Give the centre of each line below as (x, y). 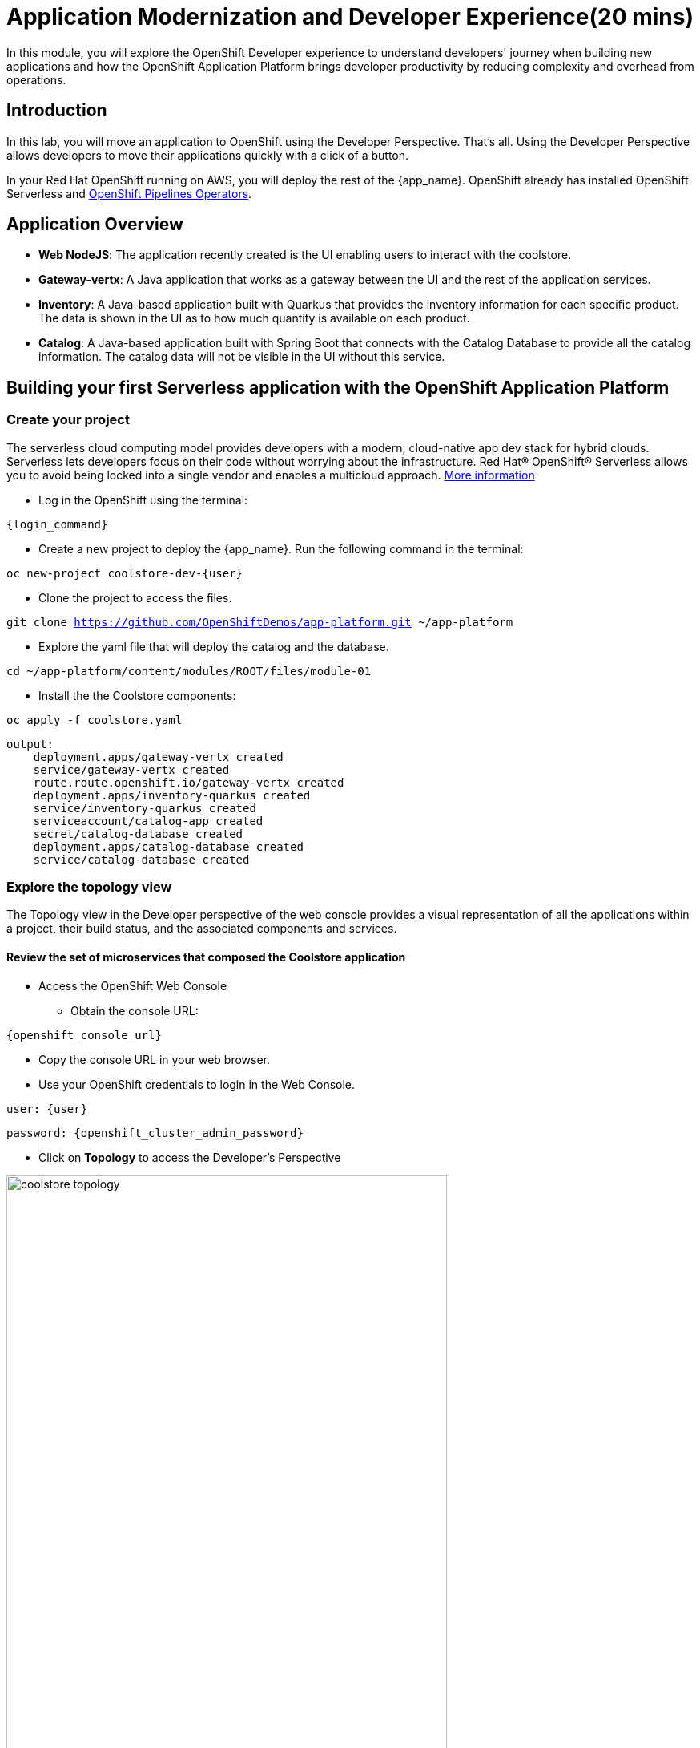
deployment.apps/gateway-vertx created (158, 757)
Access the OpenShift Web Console (133, 985)
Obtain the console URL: (135, 1010)
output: (30, 744)
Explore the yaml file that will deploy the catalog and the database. (214, 646)
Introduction (57, 111)
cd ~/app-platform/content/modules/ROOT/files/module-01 (189, 671)
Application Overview (95, 225)
